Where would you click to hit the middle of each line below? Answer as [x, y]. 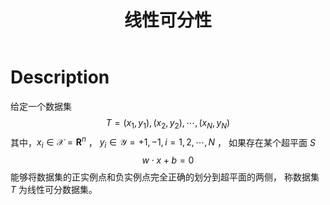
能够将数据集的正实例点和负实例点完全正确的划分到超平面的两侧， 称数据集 [165, 177]
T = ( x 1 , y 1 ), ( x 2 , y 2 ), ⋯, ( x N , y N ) [168, 123]
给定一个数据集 [41, 106]
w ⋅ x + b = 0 [168, 160]
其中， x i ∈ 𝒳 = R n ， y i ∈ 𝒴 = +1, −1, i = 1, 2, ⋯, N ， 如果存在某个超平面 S [163, 142]
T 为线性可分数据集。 [54, 190]
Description [60, 77]
